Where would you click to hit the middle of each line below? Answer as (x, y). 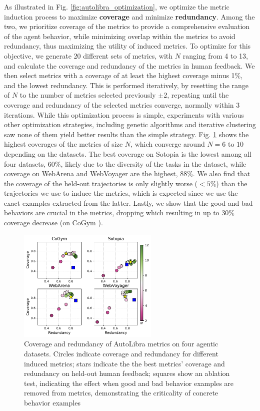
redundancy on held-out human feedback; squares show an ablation (127, 373)
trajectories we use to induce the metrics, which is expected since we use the (121, 193)
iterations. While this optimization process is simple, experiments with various (124, 114)
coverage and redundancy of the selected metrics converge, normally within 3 (122, 104)
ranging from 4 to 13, (215, 55)
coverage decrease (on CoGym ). (53, 223)
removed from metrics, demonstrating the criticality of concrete (121, 393)
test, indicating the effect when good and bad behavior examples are (129, 383)
